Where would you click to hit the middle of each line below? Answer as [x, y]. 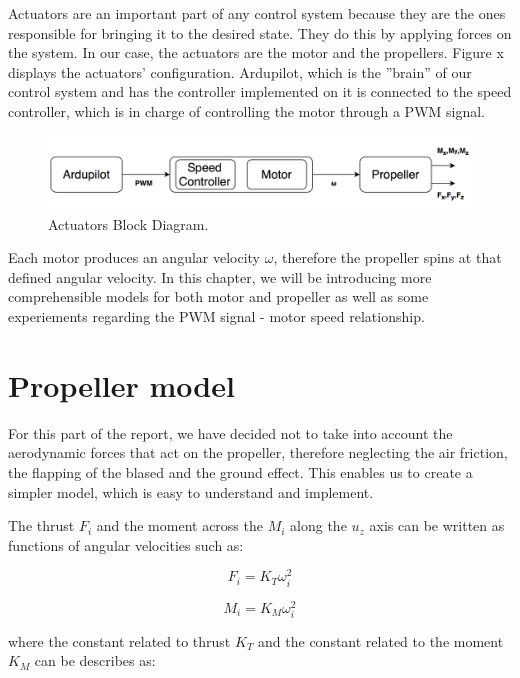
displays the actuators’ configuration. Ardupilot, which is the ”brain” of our [240, 71]
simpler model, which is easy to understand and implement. [191, 491]
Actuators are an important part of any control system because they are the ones [257, 13]
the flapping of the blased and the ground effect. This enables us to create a [240, 471]
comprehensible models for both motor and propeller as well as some [218, 296]
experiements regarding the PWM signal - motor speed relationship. [216, 316]
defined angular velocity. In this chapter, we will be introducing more [220, 276]
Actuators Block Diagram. [128, 223]
